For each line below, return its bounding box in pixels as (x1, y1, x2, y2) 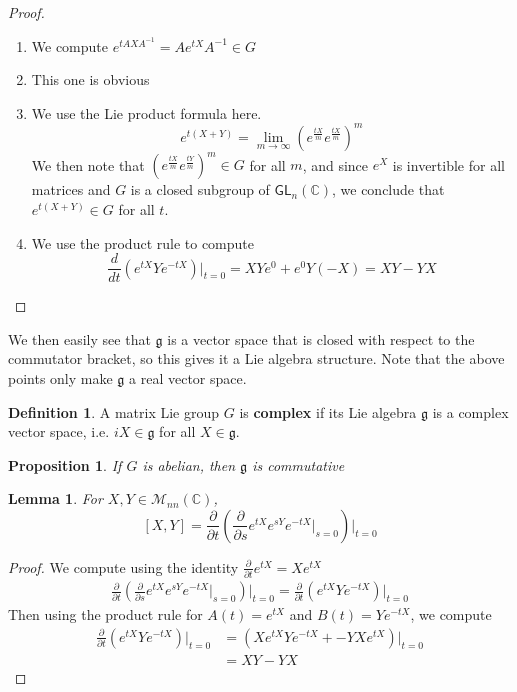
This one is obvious (31, 69, 150, 90)
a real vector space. (129, 368, 247, 388)
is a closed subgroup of (130, 179, 270, 200)
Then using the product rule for (8, 604, 203, 625)
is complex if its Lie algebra (239, 401, 417, 422)
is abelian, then (142, 454, 236, 475)
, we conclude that (332, 179, 445, 200)
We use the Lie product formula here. (31, 102, 262, 123)
